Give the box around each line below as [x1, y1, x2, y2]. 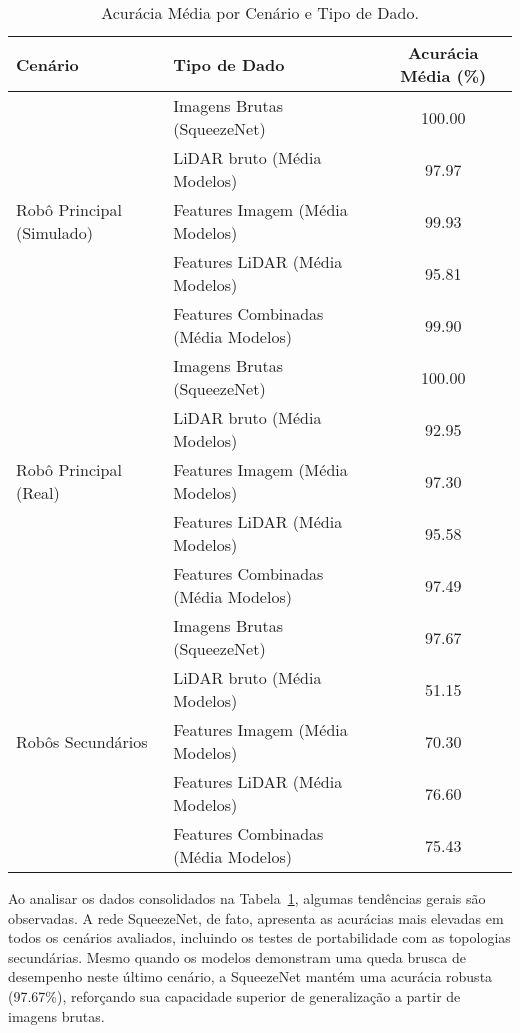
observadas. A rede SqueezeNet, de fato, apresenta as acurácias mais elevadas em [8, 907, 504, 928]
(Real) [16, 481, 60, 504]
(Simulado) [16, 221, 93, 244]
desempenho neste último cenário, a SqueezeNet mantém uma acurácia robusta [8, 966, 493, 987]
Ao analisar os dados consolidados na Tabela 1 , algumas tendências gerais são [8, 888, 486, 908]
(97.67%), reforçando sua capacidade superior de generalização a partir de [8, 985, 461, 1006]
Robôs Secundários [16, 729, 148, 753]
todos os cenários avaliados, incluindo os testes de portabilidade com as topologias [8, 927, 511, 948]
